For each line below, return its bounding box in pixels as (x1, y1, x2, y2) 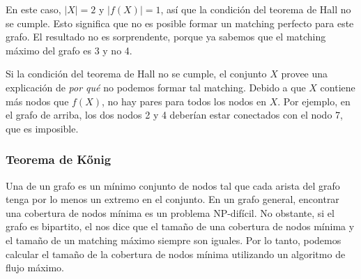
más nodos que (6, 93, 69, 108)
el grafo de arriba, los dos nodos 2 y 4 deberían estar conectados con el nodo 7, (6, 107, 343, 122)
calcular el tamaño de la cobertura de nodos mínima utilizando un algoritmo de (6, 246, 346, 261)
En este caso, (6, 2, 61, 16)
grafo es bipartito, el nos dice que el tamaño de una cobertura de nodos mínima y (6, 219, 355, 234)
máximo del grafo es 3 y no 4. (6, 43, 132, 57)
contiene (320, 80, 355, 94)
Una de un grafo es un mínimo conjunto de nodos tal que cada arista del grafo (6, 178, 340, 193)
